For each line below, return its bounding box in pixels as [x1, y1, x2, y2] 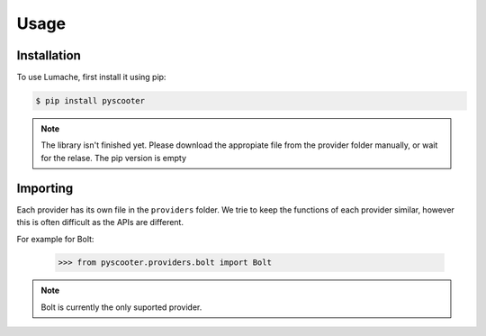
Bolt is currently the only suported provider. [40, 302, 202, 313]
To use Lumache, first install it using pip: [16, 72, 166, 83]
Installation [16, 48, 81, 63]
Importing [16, 180, 74, 195]
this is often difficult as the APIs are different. [16, 217, 184, 228]
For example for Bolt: [16, 233, 94, 244]
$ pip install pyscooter [35, 95, 146, 106]
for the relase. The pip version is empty [40, 152, 187, 163]
